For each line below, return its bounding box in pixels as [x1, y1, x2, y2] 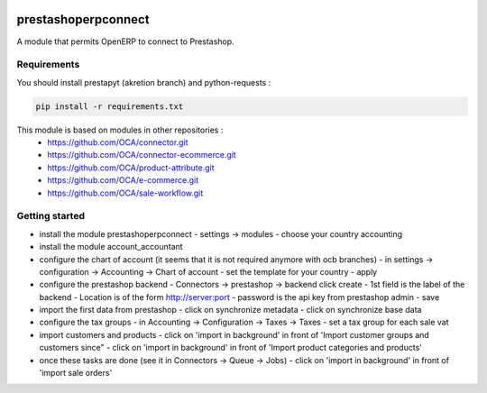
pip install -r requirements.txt [35, 101, 184, 112]
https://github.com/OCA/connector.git [47, 137, 188, 148]
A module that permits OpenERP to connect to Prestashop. [16, 36, 234, 47]
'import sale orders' [39, 368, 113, 379]
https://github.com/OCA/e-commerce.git [47, 175, 199, 186]
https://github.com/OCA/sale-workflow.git [47, 187, 204, 198]
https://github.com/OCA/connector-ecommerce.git [47, 150, 236, 160]
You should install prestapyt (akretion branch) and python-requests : [16, 77, 271, 87]
